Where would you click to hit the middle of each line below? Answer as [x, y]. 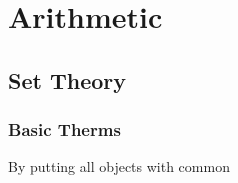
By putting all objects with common [119, 166]
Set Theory [67, 79]
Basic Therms [64, 129]
